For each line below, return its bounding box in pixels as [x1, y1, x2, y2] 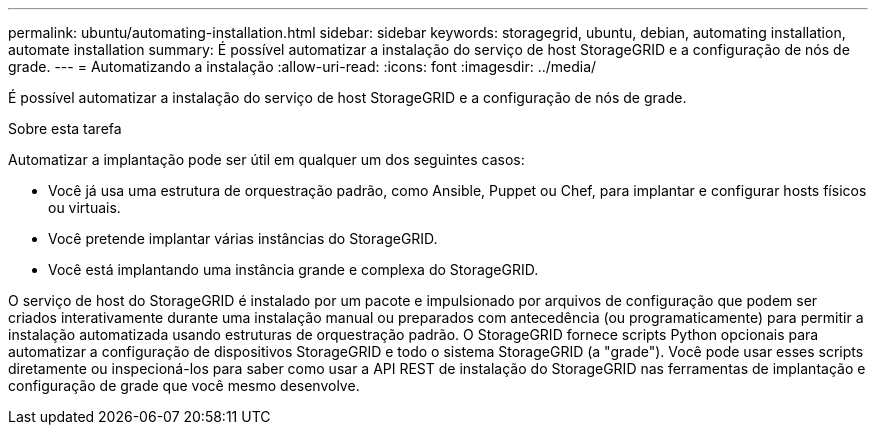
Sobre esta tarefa [8, 120, 122, 137]
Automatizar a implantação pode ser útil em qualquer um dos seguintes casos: [8, 151, 525, 168]
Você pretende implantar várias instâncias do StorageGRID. [48, 230, 438, 247]
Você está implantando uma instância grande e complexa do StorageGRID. [48, 261, 539, 278]
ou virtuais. [48, 199, 121, 216]
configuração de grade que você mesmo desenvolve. [8, 377, 360, 394]
